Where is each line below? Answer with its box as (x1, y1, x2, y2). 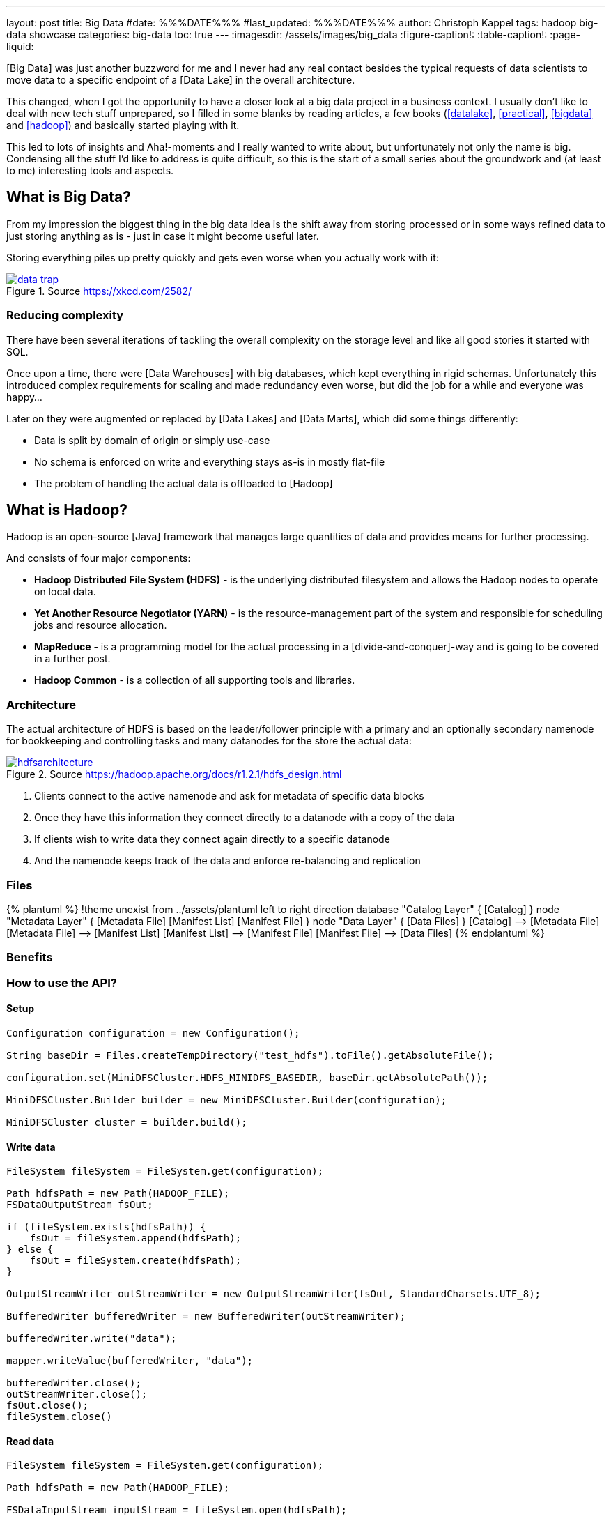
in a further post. (34, 652, 111, 665)
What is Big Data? (6, 188, 132, 206)
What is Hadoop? (6, 501, 128, 519)
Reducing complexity (6, 308, 124, 323)
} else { (6, 1244, 54, 1255)
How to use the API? (6, 975, 117, 990)
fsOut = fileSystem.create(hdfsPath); (29, 1255, 242, 1267)
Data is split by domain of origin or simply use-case (34, 434, 270, 446)
